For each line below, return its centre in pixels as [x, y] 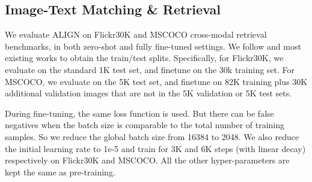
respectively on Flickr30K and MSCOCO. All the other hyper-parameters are [147, 160]
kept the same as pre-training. [60, 172]
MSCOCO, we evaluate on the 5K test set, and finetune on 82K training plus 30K [156, 81]
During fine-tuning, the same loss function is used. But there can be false [139, 113]
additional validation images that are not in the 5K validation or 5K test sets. [148, 93]
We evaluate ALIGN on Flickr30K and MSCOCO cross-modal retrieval [136, 34]
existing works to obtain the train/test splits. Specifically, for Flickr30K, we [144, 58]
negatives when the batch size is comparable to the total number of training [145, 125]
